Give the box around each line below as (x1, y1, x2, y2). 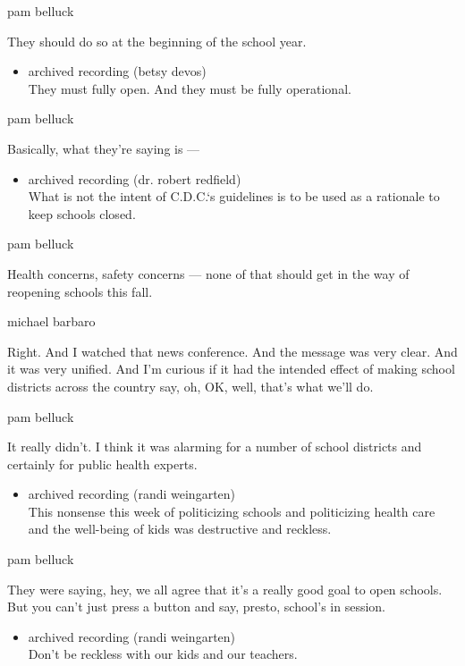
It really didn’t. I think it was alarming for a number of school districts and (7, 437, 422, 456)
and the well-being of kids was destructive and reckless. (28, 519, 332, 538)
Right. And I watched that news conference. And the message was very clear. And (7, 341, 458, 360)
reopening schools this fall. (7, 282, 153, 300)
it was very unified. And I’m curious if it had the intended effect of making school (7, 359, 455, 378)
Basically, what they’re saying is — (7, 139, 200, 157)
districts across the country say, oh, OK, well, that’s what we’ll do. (7, 376, 374, 395)
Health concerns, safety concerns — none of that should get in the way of (7, 264, 410, 282)
